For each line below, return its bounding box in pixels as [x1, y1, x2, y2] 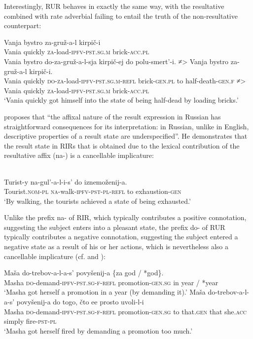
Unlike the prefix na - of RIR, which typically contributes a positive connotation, [4, 212, 247, 223]
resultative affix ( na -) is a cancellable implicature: [4, 150, 154, 160]
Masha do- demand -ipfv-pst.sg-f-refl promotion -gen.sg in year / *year [4, 277, 218, 287]
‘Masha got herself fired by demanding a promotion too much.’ [4, 325, 193, 336]
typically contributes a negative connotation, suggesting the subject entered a [4, 231, 238, 242]
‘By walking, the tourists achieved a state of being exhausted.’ [4, 195, 191, 206]
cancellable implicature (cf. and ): [4, 251, 106, 261]
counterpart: [4, 20, 41, 31]
